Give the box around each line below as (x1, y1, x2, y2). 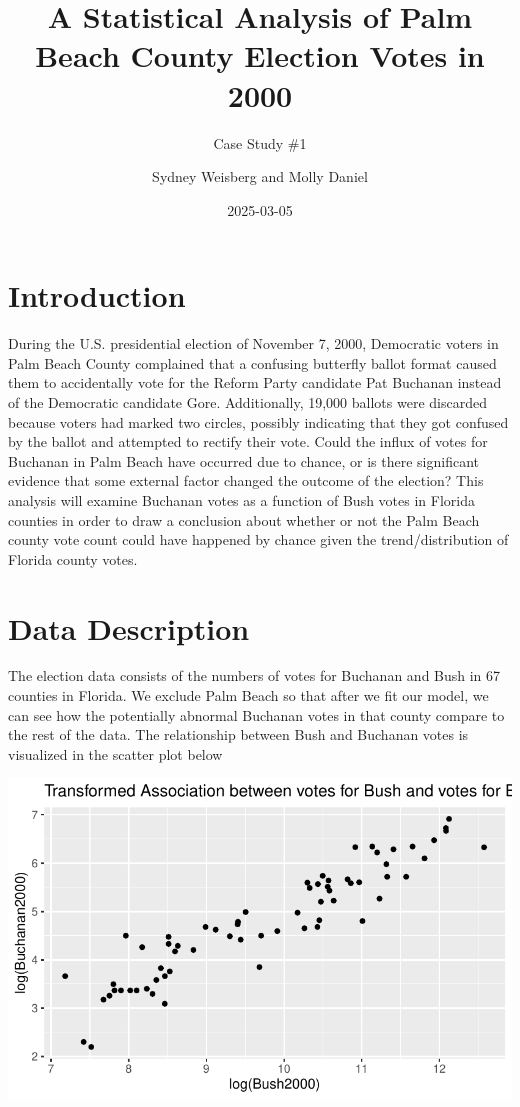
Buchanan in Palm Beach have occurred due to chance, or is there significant (8, 450, 480, 471)
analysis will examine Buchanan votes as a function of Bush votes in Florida (8, 489, 475, 510)
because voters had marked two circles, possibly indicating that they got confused (8, 411, 509, 432)
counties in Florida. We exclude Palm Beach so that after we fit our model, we (8, 685, 489, 706)
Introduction (8, 275, 186, 316)
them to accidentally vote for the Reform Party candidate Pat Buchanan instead (8, 372, 502, 393)
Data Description (8, 607, 250, 648)
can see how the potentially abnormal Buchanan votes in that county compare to (8, 704, 505, 725)
